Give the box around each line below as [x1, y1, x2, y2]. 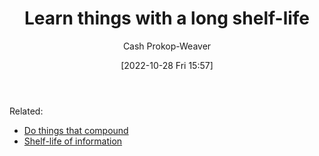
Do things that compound [23, 124, 129, 136]
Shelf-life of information [23, 135, 123, 147]
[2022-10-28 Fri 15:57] [120, 59, 214, 71]
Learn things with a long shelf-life [23, 7, 311, 30]
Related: [9, 105, 44, 117]
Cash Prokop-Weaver [122, 40, 212, 52]
